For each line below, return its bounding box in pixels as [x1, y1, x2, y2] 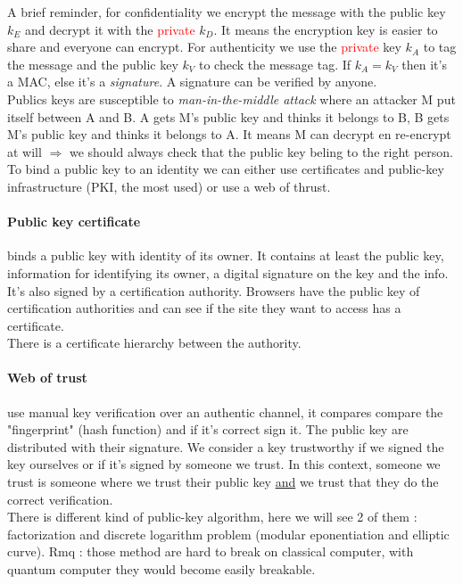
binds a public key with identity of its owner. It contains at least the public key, [7, 246, 444, 265]
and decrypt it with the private [24, 20, 195, 38]
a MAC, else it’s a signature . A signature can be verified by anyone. [7, 72, 377, 91]
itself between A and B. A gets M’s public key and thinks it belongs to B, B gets [7, 107, 450, 126]
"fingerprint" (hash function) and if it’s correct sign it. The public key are [7, 420, 409, 439]
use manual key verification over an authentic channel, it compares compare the [7, 402, 443, 421]
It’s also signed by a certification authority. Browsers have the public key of [7, 281, 420, 300]
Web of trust [7, 368, 87, 387]
